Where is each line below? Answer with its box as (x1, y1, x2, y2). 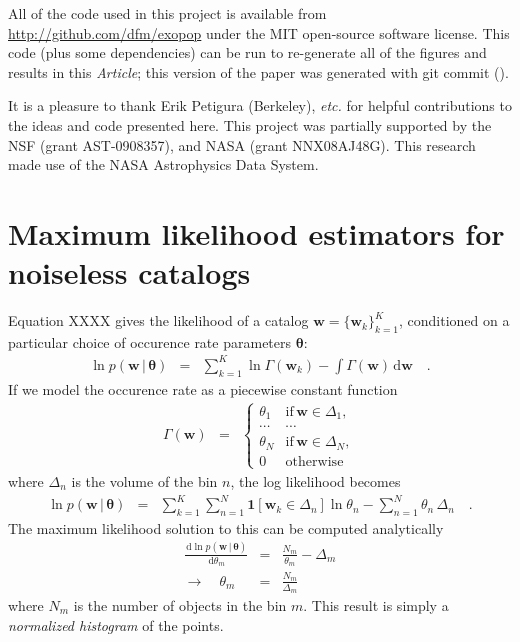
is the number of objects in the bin (73, 595, 287, 616)
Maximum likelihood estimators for (8, 212, 505, 253)
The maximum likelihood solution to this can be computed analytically (8, 517, 444, 538)
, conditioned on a (398, 310, 510, 331)
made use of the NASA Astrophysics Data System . (8, 154, 319, 175)
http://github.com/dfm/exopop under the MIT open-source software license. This (8, 22, 510, 43)
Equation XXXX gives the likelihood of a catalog (8, 310, 309, 331)
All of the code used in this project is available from (8, 3, 327, 23)
